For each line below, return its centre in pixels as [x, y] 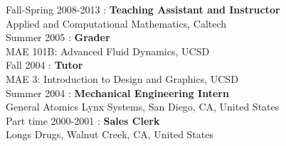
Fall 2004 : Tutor [44, 65]
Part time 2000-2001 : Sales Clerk [83, 120]
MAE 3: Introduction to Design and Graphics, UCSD [122, 78]
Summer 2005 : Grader [58, 37]
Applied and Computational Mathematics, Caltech [116, 23]
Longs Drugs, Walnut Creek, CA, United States [110, 134]
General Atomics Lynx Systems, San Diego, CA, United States [143, 107]
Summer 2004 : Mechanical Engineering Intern [117, 92]
